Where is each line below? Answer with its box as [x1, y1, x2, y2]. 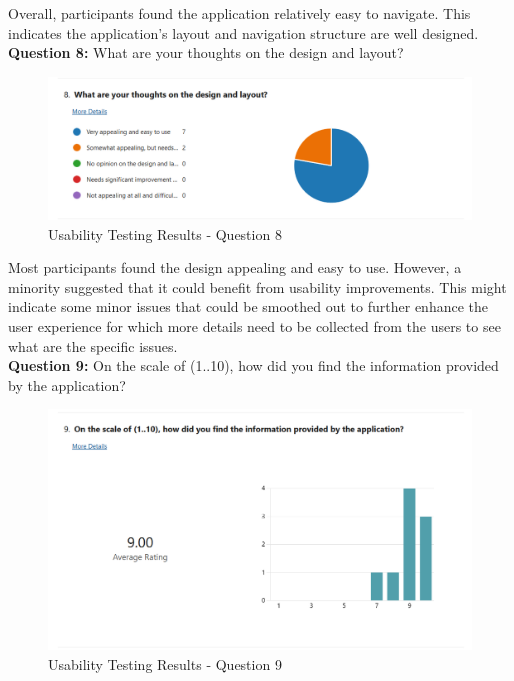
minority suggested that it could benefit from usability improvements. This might [8, 276, 507, 297]
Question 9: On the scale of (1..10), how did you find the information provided [8, 355, 499, 376]
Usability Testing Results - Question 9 [48, 653, 282, 674]
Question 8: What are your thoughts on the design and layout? [8, 42, 404, 63]
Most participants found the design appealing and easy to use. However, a [8, 257, 462, 278]
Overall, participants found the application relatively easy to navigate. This [8, 3, 471, 23]
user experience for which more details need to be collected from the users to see [8, 316, 501, 337]
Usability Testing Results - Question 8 [48, 223, 282, 244]
